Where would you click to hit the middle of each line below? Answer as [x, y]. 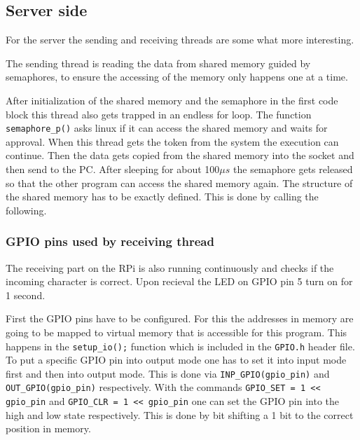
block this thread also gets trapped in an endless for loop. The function [159, 114]
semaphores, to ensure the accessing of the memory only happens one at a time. [177, 77]
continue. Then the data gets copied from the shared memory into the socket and [180, 155]
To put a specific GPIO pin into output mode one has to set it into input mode [176, 360]
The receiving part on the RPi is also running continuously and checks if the [170, 267]
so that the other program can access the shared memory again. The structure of [179, 183]
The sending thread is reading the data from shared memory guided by [158, 63]
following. [26, 210]
